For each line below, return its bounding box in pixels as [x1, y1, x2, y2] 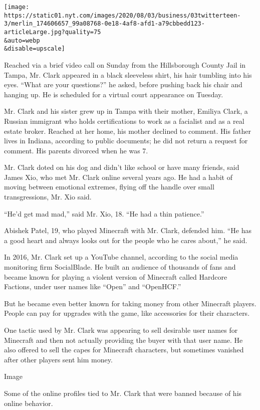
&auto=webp [4, 37, 40, 44]
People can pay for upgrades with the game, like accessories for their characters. [4, 308, 250, 318]
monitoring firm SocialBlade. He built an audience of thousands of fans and [4, 262, 236, 272]
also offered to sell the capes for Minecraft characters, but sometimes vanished [4, 344, 244, 355]
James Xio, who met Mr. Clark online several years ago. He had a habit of [4, 171, 232, 182]
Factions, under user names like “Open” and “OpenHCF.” [4, 281, 181, 292]
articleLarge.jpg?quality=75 [4, 28, 101, 36]
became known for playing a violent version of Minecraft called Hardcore [4, 271, 227, 282]
